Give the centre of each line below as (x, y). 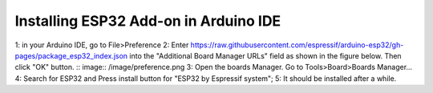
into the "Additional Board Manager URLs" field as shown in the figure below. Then (265, 55)
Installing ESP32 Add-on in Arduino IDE (148, 21)
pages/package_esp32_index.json (71, 55)
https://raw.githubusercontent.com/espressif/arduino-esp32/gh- (297, 45)
